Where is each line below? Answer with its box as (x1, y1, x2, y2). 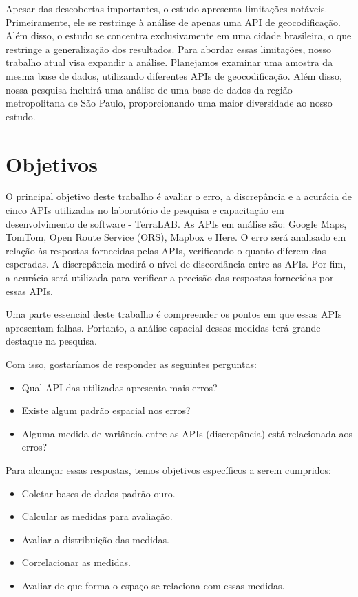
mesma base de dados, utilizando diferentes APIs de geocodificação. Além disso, (6, 68, 342, 83)
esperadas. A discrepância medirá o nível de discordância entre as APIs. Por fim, (6, 257, 346, 271)
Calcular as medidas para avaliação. (21, 509, 173, 523)
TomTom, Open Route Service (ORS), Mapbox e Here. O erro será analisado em (6, 230, 346, 244)
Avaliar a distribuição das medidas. (21, 532, 170, 546)
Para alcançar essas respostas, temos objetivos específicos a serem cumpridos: (6, 462, 331, 477)
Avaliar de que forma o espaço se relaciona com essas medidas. (21, 578, 285, 592)
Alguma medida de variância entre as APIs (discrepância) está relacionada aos (21, 426, 352, 440)
